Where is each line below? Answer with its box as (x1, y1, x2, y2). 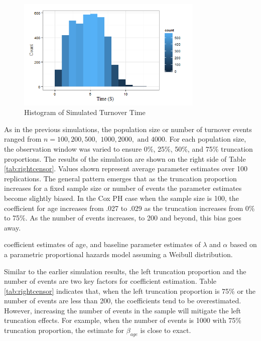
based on (229, 239, 257, 250)
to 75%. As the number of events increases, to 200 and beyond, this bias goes (4, 212, 241, 223)
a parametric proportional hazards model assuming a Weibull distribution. (4, 249, 233, 259)
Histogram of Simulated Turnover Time (24, 107, 146, 118)
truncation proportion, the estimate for (4, 325, 124, 335)
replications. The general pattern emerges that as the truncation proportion (4, 173, 237, 183)
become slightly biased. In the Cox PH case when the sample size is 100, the (4, 192, 239, 203)
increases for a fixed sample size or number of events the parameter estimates (4, 183, 242, 193)
